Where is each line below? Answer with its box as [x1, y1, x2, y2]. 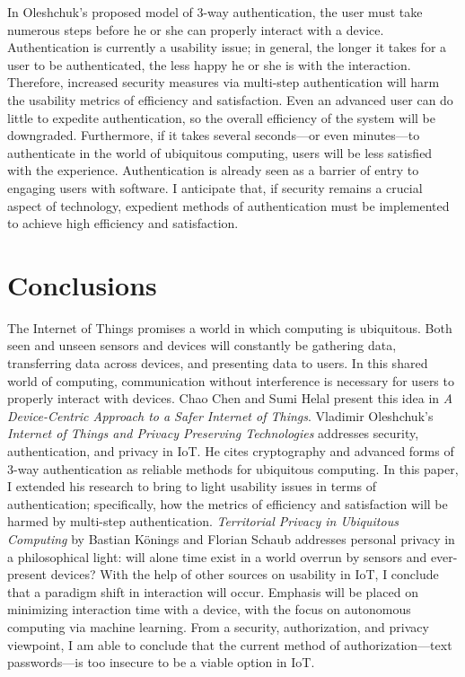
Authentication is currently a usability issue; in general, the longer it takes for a [7, 38, 447, 57]
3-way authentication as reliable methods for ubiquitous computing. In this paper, [7, 459, 459, 478]
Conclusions [7, 266, 157, 303]
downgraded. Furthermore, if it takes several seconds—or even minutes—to [7, 126, 420, 145]
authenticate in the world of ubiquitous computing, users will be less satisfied [7, 143, 433, 162]
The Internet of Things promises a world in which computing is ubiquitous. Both [7, 318, 452, 337]
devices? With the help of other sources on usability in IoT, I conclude [50, 565, 439, 584]
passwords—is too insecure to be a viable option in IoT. [7, 653, 315, 672]
